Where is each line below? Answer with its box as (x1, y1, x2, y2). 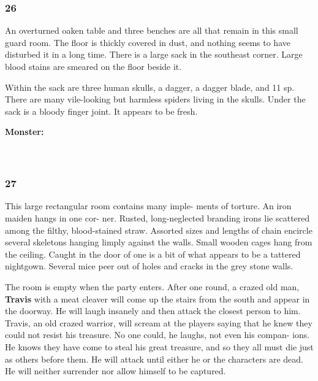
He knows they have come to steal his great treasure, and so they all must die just (5, 340, 314, 353)
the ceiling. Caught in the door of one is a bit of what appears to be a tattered (5, 247, 301, 260)
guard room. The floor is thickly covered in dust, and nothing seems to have (5, 36, 290, 48)
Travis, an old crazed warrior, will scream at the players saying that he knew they (5, 316, 312, 329)
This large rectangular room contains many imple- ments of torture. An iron (5, 199, 292, 212)
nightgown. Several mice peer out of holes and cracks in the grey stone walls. (5, 260, 293, 272)
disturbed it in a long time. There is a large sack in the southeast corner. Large (5, 48, 303, 61)
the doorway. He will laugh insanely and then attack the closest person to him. (5, 304, 301, 317)
